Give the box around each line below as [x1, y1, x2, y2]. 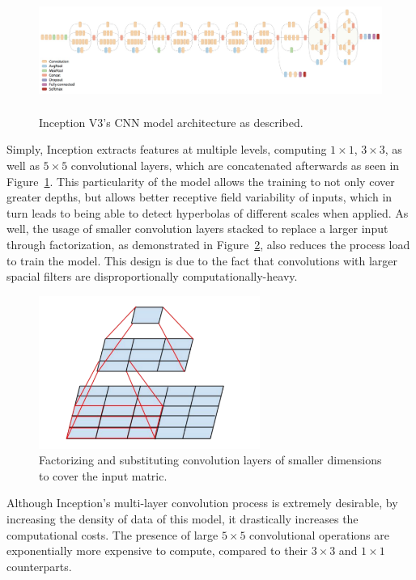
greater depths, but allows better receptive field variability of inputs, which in [6, 188, 393, 205]
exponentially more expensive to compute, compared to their [6, 542, 308, 559]
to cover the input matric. [39, 467, 168, 484]
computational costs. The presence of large [6, 526, 219, 543]
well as [6, 156, 40, 173]
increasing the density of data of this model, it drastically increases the [6, 510, 359, 527]
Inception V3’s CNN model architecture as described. [39, 113, 304, 130]
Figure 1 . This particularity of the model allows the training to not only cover [6, 172, 395, 189]
